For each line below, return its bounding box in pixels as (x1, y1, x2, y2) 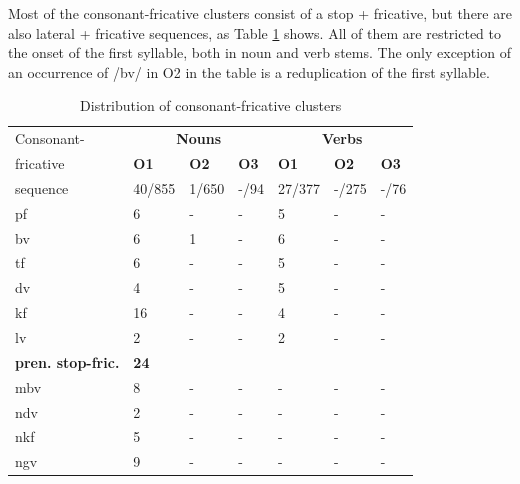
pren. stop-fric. (15, 351, 120, 372)
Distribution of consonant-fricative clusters (80, 95, 342, 116)
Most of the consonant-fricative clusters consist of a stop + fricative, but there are (8, 3, 512, 23)
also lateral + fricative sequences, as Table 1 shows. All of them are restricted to (8, 22, 501, 43)
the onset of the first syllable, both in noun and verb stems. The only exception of (8, 42, 511, 63)
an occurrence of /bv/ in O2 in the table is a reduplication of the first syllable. (8, 61, 490, 82)
